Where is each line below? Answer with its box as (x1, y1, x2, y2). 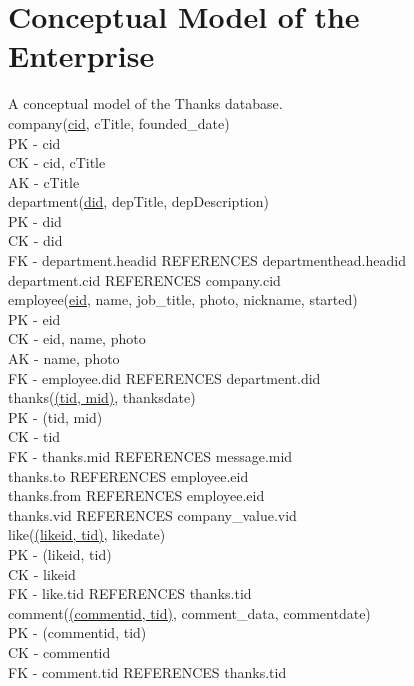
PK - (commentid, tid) (8, 622, 147, 643)
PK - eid (8, 308, 61, 329)
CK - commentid (8, 641, 111, 662)
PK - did (8, 210, 62, 231)
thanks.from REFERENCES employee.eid (8, 485, 265, 506)
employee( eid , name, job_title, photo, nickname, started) (8, 289, 358, 310)
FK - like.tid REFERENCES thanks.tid (8, 583, 252, 604)
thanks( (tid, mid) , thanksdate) (8, 387, 196, 408)
